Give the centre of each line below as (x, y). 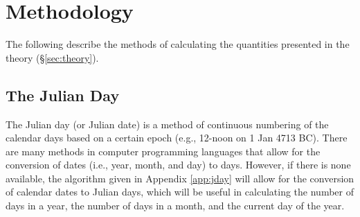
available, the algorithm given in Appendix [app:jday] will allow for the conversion (180, 178)
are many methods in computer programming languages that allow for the (163, 151)
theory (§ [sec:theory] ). (52, 57)
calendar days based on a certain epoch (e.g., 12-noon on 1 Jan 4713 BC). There (177, 138)
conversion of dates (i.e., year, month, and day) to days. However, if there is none (178, 165)
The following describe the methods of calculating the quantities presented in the (178, 44)
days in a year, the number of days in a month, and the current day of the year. (175, 206)
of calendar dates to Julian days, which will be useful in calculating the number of (180, 192)
